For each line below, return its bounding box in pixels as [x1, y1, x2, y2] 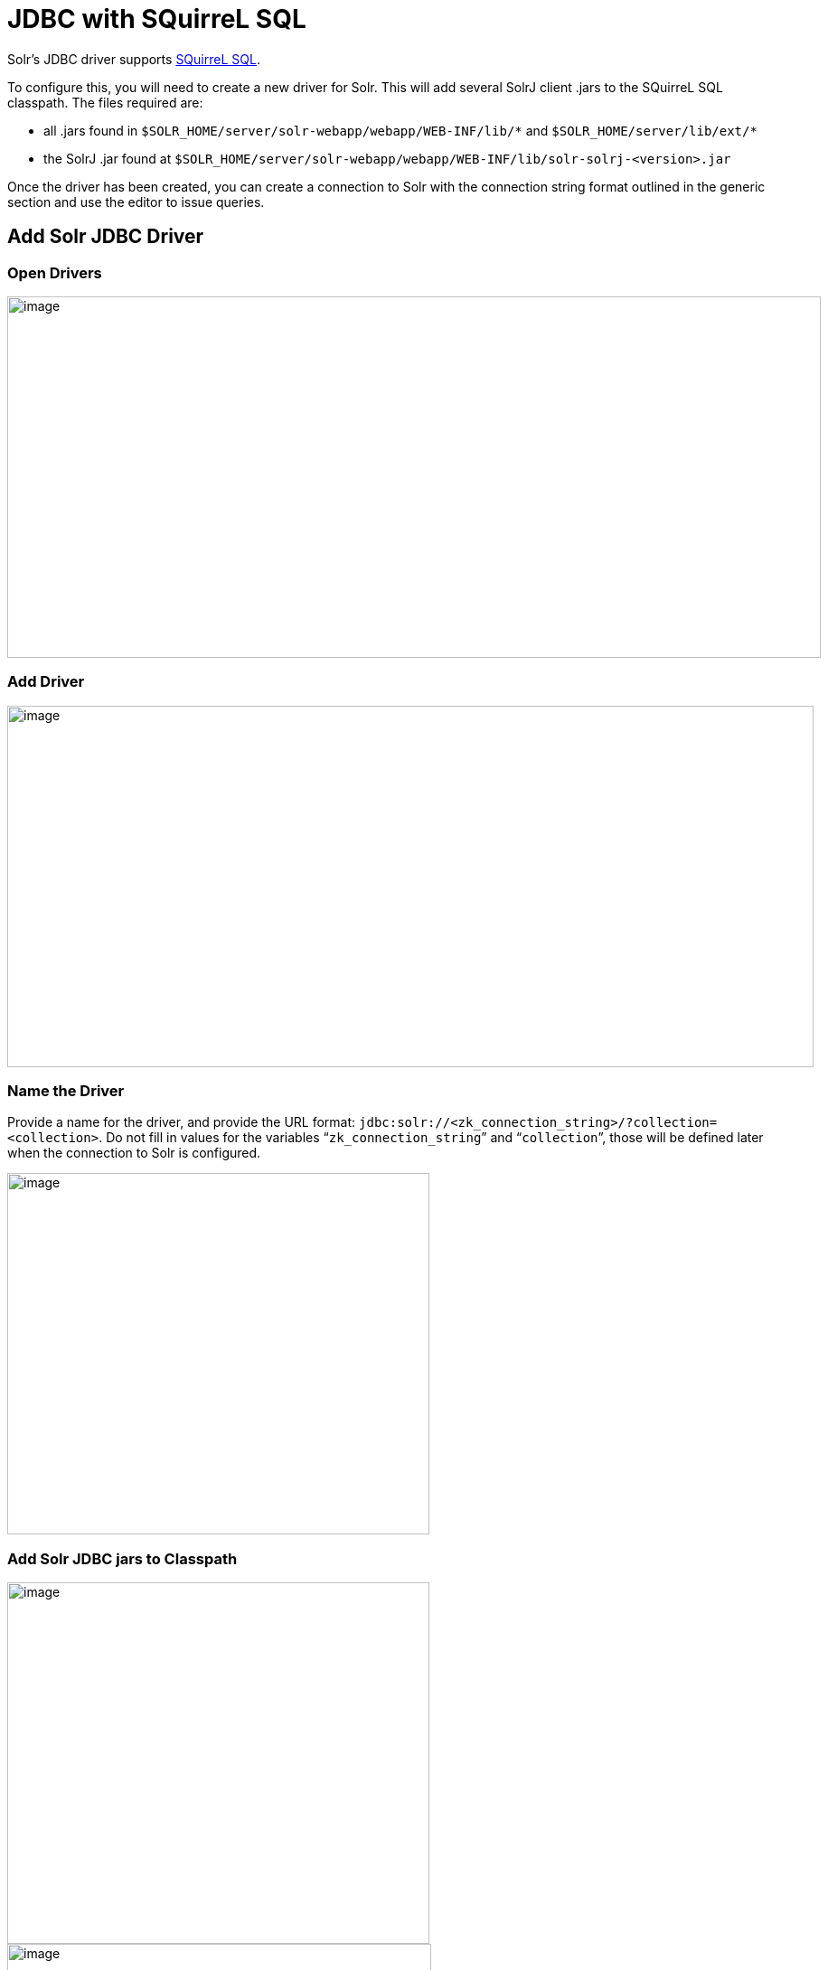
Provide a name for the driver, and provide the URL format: [7, 1114, 356, 1130]
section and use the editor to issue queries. [7, 193, 265, 210]
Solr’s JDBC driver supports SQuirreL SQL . [7, 51, 260, 67]
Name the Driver [7, 1082, 125, 1101]
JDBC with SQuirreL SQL [7, 4, 306, 34]
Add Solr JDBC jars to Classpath [7, 1549, 238, 1568]
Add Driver [7, 672, 85, 691]
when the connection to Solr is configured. [7, 1145, 261, 1161]
